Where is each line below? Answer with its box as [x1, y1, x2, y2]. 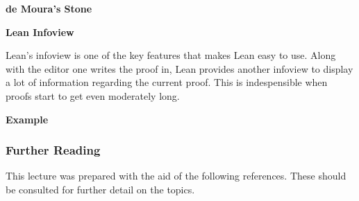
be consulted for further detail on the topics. [6, 182, 195, 196]
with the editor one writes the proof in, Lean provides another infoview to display [6, 61, 353, 76]
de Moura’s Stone [6, 1, 92, 15]
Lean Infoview [6, 24, 74, 39]
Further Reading [6, 141, 101, 159]
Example [6, 112, 49, 126]
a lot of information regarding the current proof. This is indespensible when [6, 75, 328, 89]
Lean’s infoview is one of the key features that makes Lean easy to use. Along [6, 48, 336, 62]
